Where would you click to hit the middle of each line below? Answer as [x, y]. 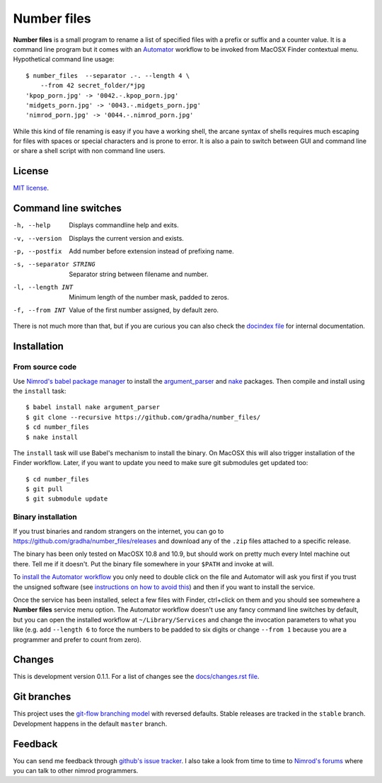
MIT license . [31, 188]
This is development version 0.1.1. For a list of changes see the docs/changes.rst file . [136, 677]
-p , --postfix [37, 252]
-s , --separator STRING [54, 264]
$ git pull [45, 489]
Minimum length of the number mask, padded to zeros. [149, 297]
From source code [45, 367]
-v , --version [37, 238]
